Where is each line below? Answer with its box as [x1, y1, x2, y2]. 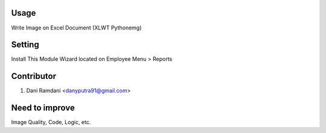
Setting [11, 40, 39, 50]
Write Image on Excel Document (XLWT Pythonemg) [11, 24, 142, 31]
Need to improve [11, 103, 75, 113]
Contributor [11, 71, 57, 81]
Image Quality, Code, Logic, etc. [11, 119, 91, 126]
